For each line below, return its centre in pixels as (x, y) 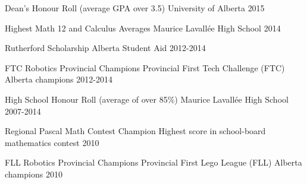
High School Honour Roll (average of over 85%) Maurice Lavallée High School (147, 99)
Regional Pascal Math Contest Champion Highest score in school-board (135, 131)
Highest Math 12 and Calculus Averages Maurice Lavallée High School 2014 (143, 28)
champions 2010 (34, 174)
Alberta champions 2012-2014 (59, 79)
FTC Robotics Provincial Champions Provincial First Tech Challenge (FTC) (145, 67)
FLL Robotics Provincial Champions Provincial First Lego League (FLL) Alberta (153, 162)
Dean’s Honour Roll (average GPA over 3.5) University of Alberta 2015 (135, 8)
